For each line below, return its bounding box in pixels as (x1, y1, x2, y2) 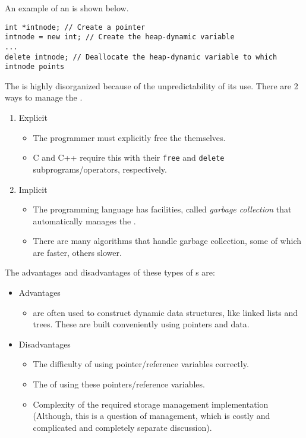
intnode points (5, 62, 65, 71)
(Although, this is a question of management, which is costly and (33, 409, 270, 422)
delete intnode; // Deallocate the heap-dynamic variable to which (5, 52, 277, 61)
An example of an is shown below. (5, 2, 129, 14)
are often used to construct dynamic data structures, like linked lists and (33, 306, 298, 318)
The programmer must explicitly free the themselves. (33, 131, 226, 143)
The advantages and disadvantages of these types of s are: (5, 266, 215, 279)
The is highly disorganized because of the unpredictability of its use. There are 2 (5, 79, 298, 92)
